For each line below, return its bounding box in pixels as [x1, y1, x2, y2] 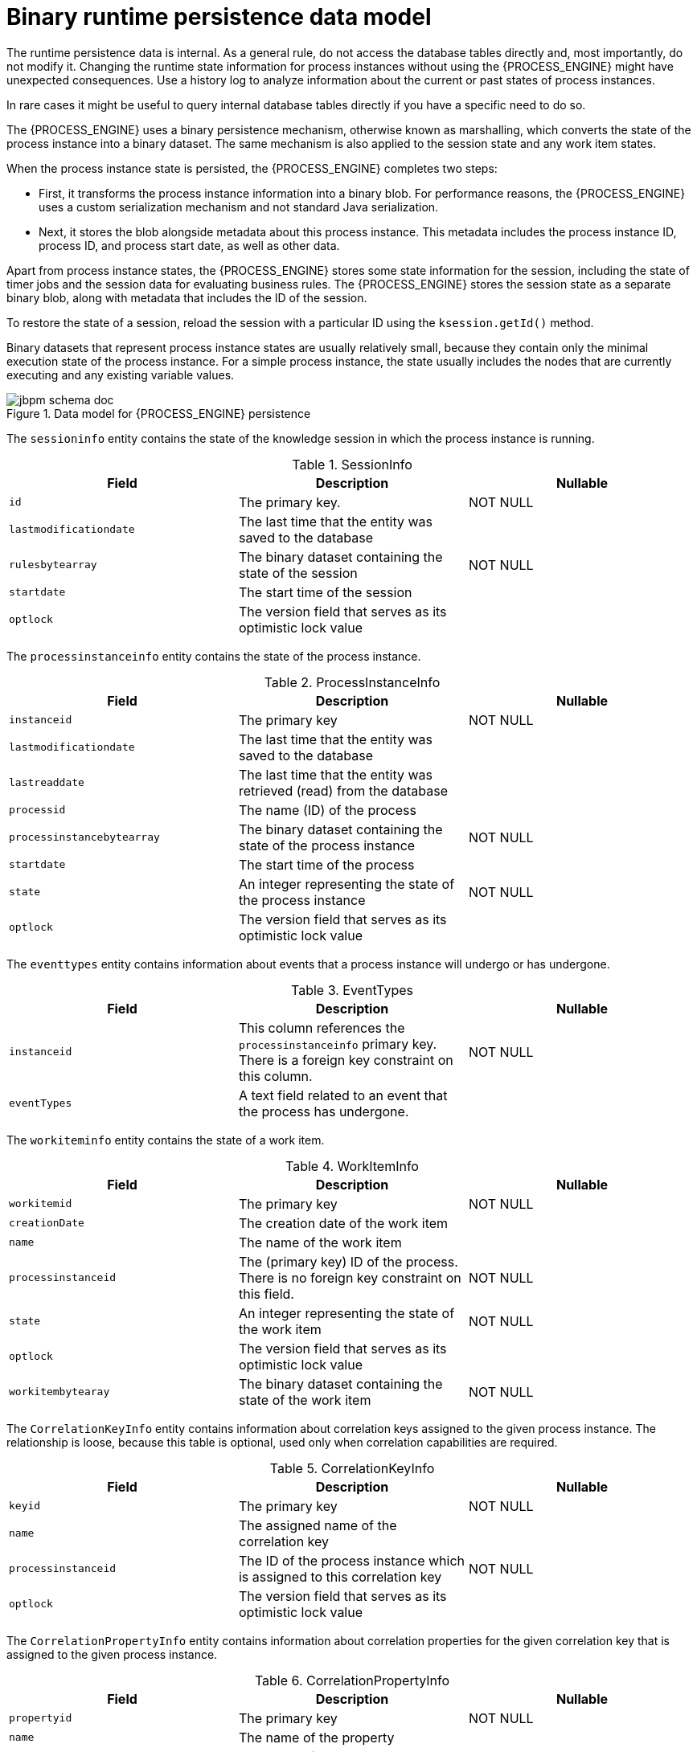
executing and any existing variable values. [6, 367, 235, 382]
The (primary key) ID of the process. [238, 1253, 458, 1270]
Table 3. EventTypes [291, 981, 413, 998]
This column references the [238, 1019, 405, 1036]
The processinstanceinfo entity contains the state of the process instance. [6, 649, 421, 663]
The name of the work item [238, 1234, 402, 1251]
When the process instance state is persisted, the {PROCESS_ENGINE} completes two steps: [6, 161, 498, 175]
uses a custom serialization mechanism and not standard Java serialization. [39, 199, 439, 214]
